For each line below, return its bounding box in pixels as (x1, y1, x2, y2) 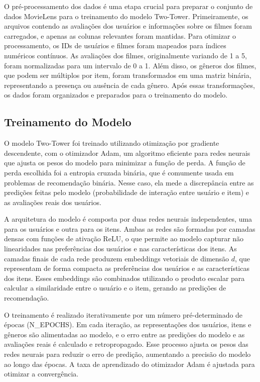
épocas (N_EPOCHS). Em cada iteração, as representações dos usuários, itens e (4, 319, 251, 330)
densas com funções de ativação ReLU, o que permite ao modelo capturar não (4, 233, 244, 244)
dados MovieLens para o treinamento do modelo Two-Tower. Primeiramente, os (4, 11, 248, 21)
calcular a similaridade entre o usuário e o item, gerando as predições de (4, 282, 226, 293)
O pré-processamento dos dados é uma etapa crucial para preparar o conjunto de (4, 1, 253, 11)
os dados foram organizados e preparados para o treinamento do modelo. (4, 89, 228, 100)
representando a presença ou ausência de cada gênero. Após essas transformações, (4, 79, 255, 90)
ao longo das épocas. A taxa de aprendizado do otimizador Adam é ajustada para (4, 358, 255, 369)
